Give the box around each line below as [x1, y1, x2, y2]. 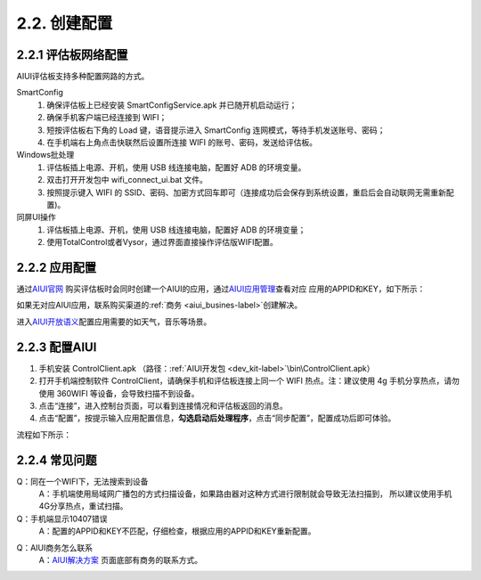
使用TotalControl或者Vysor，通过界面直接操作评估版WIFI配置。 [46, 237, 278, 248]
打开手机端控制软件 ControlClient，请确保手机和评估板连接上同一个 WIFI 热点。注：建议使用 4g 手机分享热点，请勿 [38, 375, 461, 387]
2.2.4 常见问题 [16, 453, 97, 468]
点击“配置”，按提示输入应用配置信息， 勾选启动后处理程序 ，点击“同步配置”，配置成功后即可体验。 [38, 413, 396, 423]
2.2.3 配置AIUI [16, 339, 97, 355]
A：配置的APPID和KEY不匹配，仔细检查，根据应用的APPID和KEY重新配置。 [38, 526, 316, 536]
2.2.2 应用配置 [16, 259, 97, 275]
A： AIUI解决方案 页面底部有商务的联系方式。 [38, 554, 203, 565]
